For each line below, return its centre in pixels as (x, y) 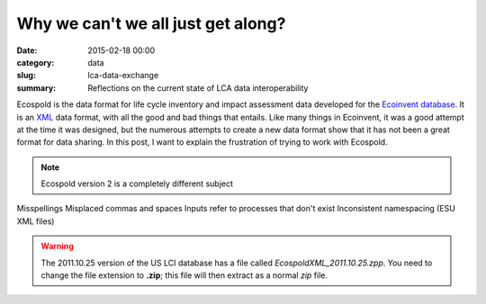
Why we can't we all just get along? (151, 23)
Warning (57, 246)
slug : (26, 76)
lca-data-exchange (123, 76)
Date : (27, 50)
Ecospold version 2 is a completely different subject (137, 183)
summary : (36, 88)
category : (36, 62)
